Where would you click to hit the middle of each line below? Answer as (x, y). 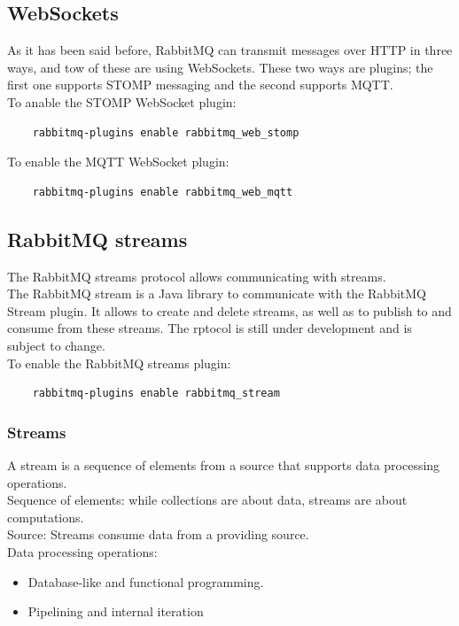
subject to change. (56, 345)
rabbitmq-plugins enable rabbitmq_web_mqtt (163, 192)
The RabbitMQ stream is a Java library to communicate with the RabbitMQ (217, 294)
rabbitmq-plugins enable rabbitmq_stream (156, 394)
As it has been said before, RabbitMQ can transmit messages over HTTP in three (230, 50)
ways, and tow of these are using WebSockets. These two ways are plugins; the (220, 67)
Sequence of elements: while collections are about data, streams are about (207, 500)
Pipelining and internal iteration (116, 611)
